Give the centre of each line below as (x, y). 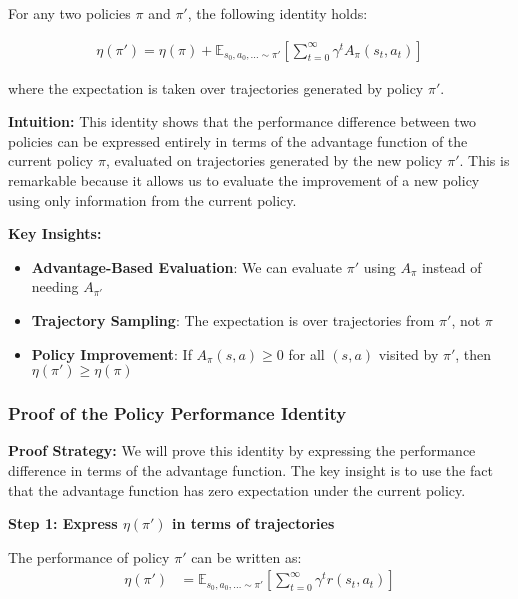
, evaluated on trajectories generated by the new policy (274, 160)
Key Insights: (55, 233)
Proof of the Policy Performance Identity (177, 413)
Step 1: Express (63, 523)
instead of (451, 266)
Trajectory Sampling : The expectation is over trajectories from (233, 319)
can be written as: (246, 556)
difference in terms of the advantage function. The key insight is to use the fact (250, 469)
